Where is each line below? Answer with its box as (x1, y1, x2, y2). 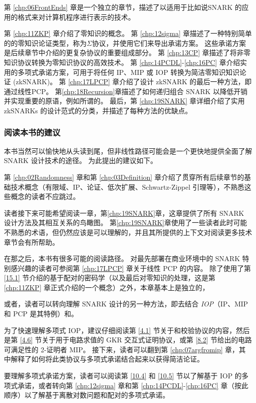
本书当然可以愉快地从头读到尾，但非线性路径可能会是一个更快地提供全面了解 (4, 145, 252, 156)
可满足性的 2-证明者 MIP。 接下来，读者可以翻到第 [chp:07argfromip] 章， (4, 344, 239, 354)
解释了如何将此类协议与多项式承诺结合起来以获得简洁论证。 (10, 354, 204, 364)
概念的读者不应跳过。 (10, 191, 80, 201)
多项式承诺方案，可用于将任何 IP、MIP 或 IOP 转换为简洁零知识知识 (17, 67, 240, 77)
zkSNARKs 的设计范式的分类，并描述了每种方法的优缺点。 (4, 105, 192, 115)
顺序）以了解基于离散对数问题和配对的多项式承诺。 (4, 390, 169, 400)
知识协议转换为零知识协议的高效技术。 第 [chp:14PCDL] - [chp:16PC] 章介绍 (4, 57, 240, 67)
